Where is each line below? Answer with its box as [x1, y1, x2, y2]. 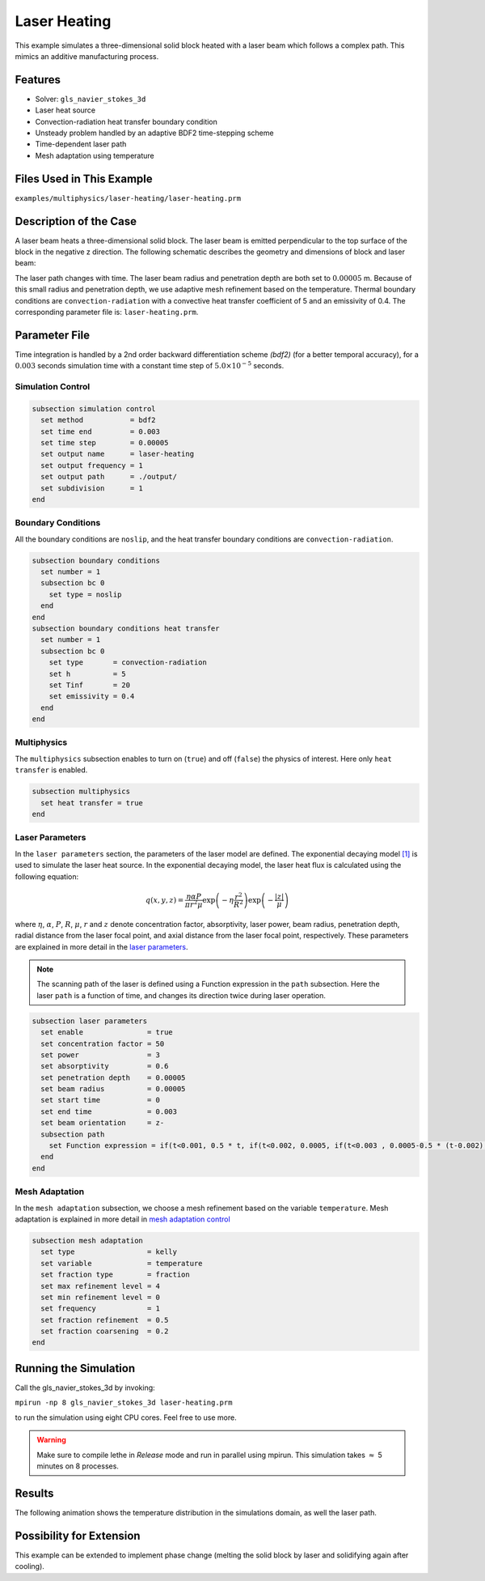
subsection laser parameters [32, 1016, 148, 1026]
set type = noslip [48, 589, 122, 599]
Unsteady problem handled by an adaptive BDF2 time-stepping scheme [35, 128, 274, 138]
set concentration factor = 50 [40, 1039, 165, 1048]
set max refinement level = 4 [40, 1281, 161, 1290]
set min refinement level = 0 [40, 1292, 161, 1302]
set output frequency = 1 [40, 461, 143, 470]
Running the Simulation [15, 1361, 136, 1375]
